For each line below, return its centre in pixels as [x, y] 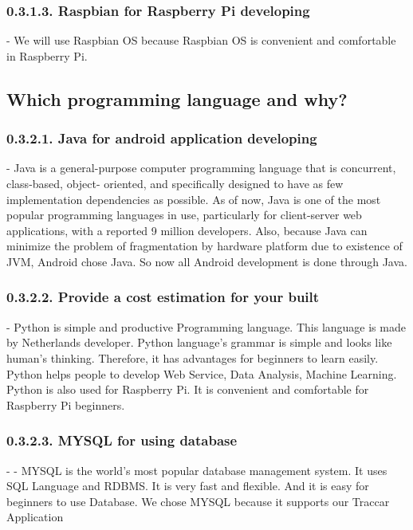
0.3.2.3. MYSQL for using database [122, 440]
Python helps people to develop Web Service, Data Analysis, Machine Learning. [202, 373]
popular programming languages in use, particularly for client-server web [184, 215]
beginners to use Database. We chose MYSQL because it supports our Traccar [198, 501]
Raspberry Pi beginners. [66, 404]
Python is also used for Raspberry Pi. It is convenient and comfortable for [188, 389]
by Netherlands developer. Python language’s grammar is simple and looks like [199, 342]
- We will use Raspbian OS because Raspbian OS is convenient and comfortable [201, 40]
